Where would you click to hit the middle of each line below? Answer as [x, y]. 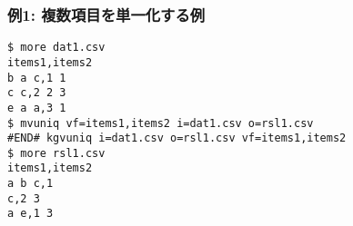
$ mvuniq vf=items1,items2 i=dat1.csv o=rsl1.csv [161, 123]
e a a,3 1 [37, 108]
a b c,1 [30, 184]
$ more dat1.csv [56, 48]
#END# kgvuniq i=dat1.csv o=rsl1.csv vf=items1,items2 [177, 138]
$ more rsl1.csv [56, 153]
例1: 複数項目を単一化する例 [106, 14]
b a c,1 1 [37, 78]
